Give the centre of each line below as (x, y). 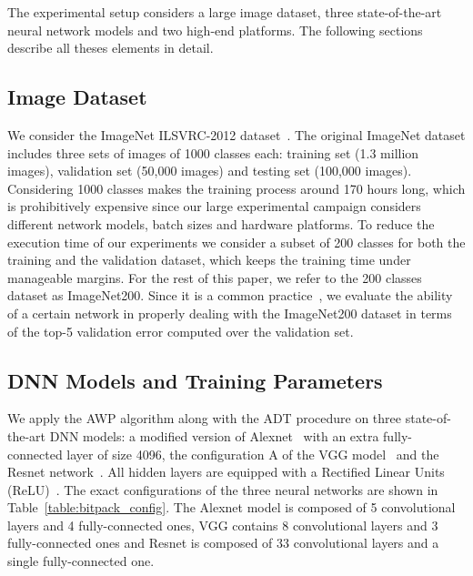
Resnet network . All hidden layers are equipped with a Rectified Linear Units (226, 472)
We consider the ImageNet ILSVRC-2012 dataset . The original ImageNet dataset (236, 134)
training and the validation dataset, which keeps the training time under (209, 260)
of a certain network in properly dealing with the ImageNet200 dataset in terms (230, 313)
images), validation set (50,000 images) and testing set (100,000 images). (210, 171)
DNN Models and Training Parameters (195, 380)
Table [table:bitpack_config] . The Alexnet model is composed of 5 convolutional (231, 507)
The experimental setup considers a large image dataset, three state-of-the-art (225, 12)
